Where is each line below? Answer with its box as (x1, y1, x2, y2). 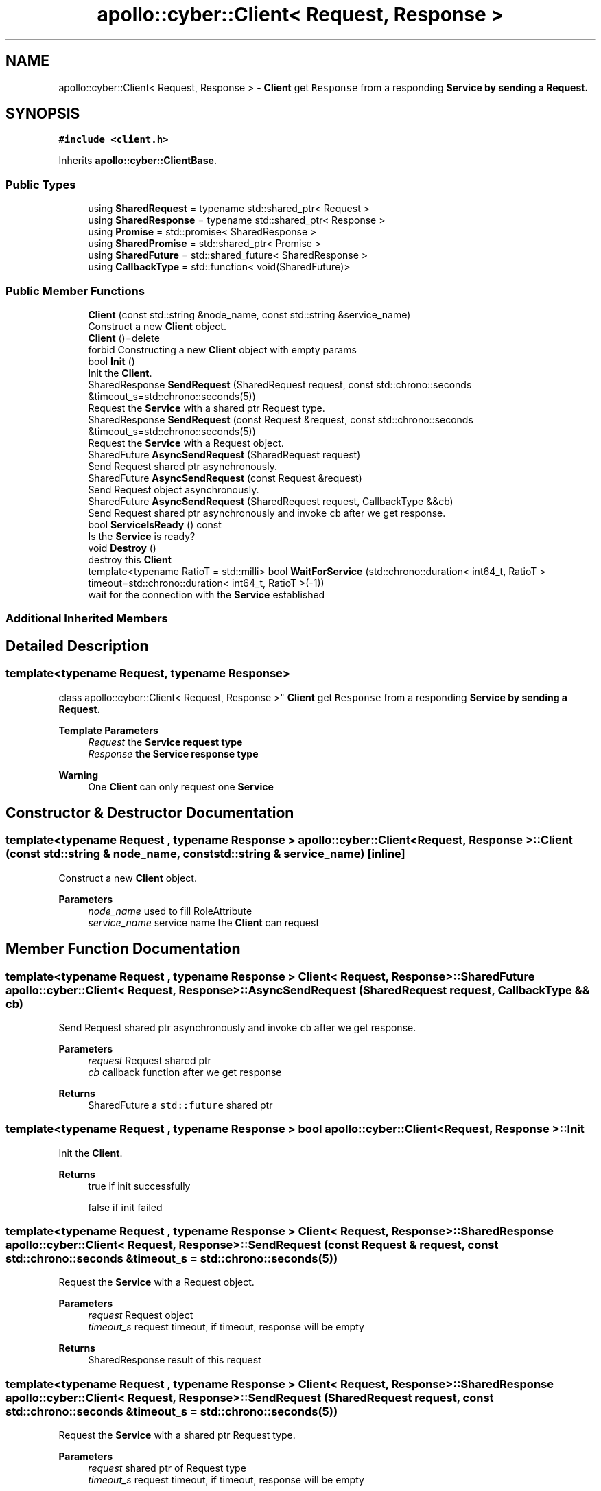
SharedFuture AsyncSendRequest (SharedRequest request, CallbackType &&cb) (88, 495, 453, 507)
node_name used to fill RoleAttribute (88, 904, 252, 917)
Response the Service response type (88, 747, 259, 760)
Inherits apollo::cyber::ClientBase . (58, 154, 217, 167)
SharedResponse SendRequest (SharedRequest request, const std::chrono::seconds (88, 378, 472, 390)
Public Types (5, 177, 76, 191)
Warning (58, 768, 99, 781)
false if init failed (88, 1201, 163, 1213)
